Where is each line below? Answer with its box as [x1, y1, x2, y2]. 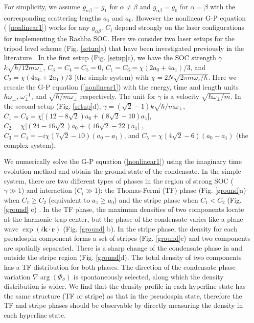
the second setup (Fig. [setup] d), [4, 100, 101, 111]
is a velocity [163, 91, 200, 101]
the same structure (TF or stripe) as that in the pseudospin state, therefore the [4, 290, 242, 300]
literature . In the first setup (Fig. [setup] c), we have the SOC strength [4, 52, 216, 63]
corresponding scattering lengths [4, 12, 101, 23]
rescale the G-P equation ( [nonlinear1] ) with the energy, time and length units [4, 81, 239, 92]
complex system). [4, 139, 56, 150]
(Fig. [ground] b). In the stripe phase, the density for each [63, 223, 237, 233]
